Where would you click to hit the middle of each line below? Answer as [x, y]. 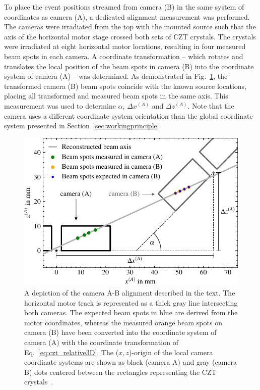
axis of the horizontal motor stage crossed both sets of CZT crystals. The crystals [130, 36]
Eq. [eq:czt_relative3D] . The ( [72, 352]
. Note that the [211, 105]
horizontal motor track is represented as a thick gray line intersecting [131, 302]
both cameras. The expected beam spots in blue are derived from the [131, 312]
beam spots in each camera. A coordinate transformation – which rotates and [124, 56]
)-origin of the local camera [171, 352]
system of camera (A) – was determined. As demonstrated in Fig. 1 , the [116, 76]
